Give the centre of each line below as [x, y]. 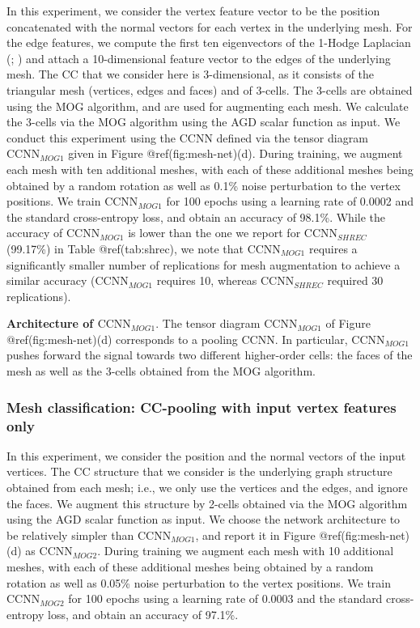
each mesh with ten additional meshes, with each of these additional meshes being [210, 169]
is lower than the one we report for [214, 233]
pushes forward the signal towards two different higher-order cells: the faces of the [210, 355]
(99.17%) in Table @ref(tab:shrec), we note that [125, 248]
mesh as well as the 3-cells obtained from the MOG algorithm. [161, 371]
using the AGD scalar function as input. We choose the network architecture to [204, 519]
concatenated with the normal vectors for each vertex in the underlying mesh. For [210, 26]
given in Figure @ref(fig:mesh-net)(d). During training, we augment [235, 153]
